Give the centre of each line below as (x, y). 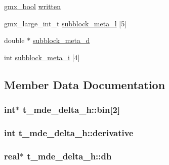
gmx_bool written (33, 6)
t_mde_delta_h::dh (69, 156)
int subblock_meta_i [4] (42, 57)
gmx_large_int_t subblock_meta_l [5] (66, 23)
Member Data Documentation (85, 84)
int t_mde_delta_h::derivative (69, 132)
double (14, 40)
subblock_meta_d (61, 40)
